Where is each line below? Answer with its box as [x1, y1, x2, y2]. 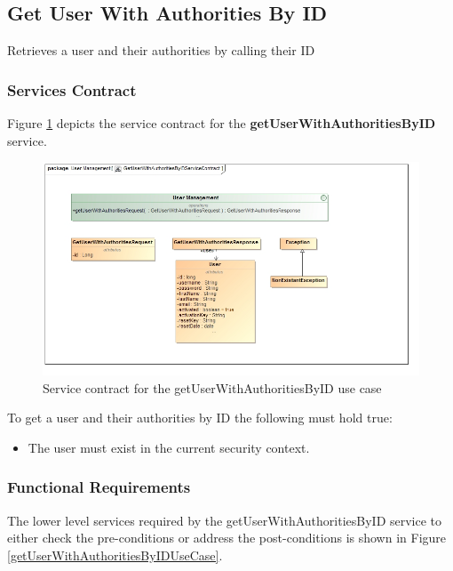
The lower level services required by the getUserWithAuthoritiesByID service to [7, 511, 442, 529]
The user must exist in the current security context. [28, 438, 310, 456]
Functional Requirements [7, 476, 191, 498]
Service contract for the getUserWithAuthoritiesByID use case [43, 378, 382, 397]
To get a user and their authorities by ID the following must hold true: [7, 408, 393, 427]
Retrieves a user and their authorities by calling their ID [7, 41, 315, 60]
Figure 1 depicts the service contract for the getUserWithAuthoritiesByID [7, 114, 436, 133]
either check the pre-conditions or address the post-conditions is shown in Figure [7, 528, 447, 547]
